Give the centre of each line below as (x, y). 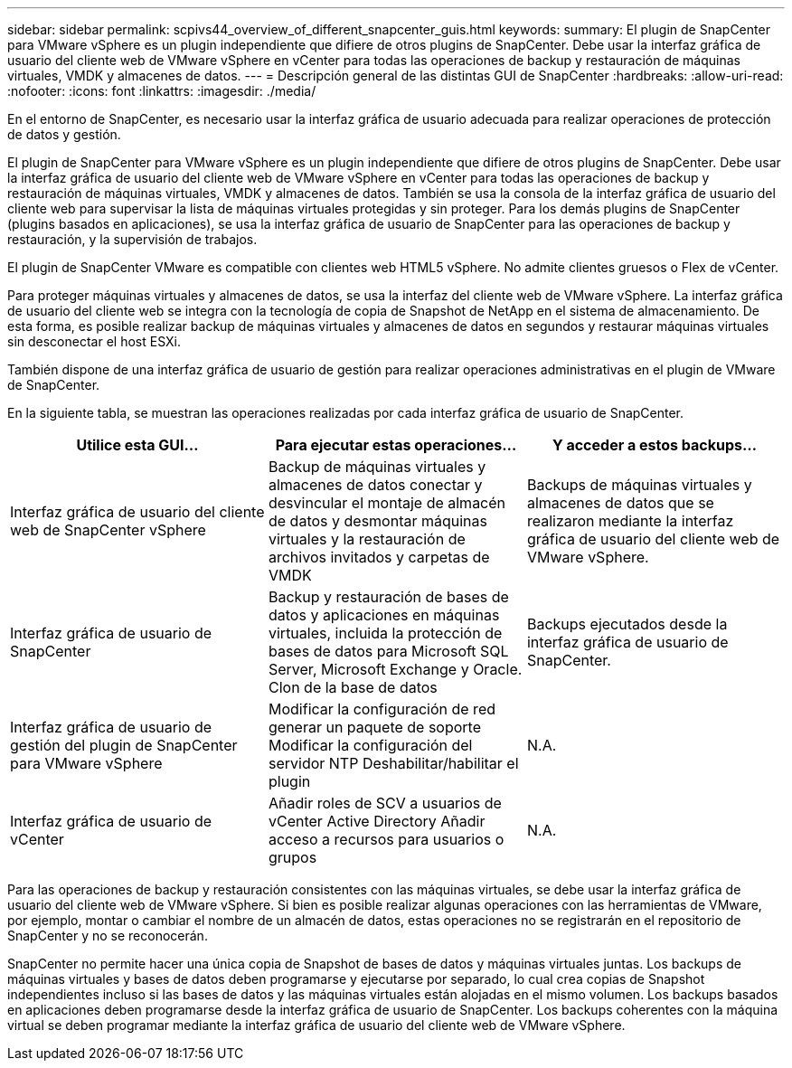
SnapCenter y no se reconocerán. (108, 936)
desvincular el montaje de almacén (387, 503)
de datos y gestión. (64, 134)
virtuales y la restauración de (367, 539)
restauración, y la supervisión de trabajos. (132, 239)
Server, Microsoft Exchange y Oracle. (395, 669)
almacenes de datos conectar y (375, 485)
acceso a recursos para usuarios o (386, 839)
